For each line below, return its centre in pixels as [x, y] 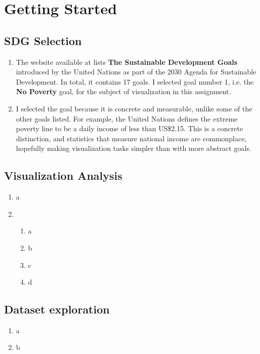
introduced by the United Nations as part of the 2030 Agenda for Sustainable [136, 72]
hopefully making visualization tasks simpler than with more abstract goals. [134, 148]
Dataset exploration [57, 309]
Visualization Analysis [63, 175]
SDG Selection [43, 40]
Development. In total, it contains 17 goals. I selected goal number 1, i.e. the [135, 81]
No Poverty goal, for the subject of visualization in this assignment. [123, 91]
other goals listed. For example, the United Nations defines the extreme [127, 118]
